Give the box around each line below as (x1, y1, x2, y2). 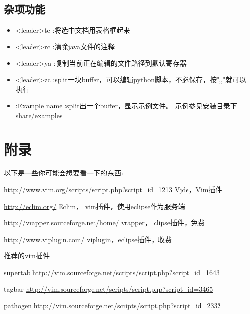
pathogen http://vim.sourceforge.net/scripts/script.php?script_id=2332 (4, 300, 221, 311)
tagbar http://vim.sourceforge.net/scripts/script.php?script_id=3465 (4, 283, 213, 294)
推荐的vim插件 (4, 250, 50, 261)
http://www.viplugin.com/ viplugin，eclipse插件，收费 (4, 234, 172, 244)
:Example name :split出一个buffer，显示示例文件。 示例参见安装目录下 (15, 101, 237, 111)
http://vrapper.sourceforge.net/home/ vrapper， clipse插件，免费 (4, 217, 205, 228)
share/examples (15, 110, 62, 120)
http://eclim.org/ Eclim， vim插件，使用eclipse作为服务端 (4, 201, 185, 211)
